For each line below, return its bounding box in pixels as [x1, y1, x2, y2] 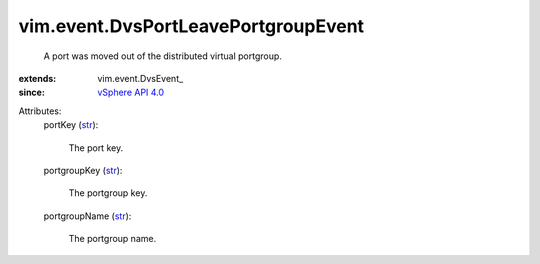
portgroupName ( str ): [43, 210, 132, 222]
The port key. [68, 141, 124, 154]
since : [18, 86, 45, 99]
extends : [18, 72, 57, 84]
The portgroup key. [68, 187, 148, 199]
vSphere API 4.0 [97, 86, 165, 99]
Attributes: [18, 105, 62, 117]
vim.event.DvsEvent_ [97, 72, 184, 84]
